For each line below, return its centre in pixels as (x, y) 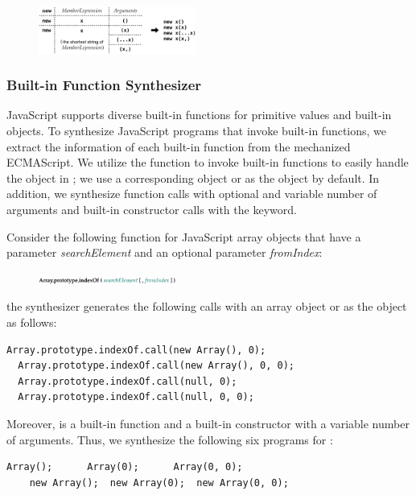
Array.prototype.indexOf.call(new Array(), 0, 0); (156, 366)
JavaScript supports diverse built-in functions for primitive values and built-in (199, 115)
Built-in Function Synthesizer (104, 85)
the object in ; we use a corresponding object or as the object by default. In (193, 177)
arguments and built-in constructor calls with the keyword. (152, 210)
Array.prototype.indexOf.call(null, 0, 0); (136, 397)
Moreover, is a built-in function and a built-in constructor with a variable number (208, 423)
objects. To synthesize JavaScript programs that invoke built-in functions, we (197, 131)
